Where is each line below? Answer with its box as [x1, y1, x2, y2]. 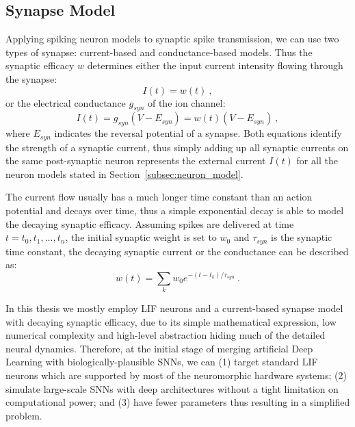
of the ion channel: [147, 95, 226, 109]
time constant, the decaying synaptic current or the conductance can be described [5, 244, 349, 258]
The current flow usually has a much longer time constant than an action [5, 190, 313, 204]
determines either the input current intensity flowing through [87, 58, 343, 73]
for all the [296, 153, 338, 168]
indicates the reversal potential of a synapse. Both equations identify [54, 126, 342, 140]
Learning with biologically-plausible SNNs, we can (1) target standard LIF [5, 354, 318, 369]
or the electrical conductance [5, 95, 126, 109]
